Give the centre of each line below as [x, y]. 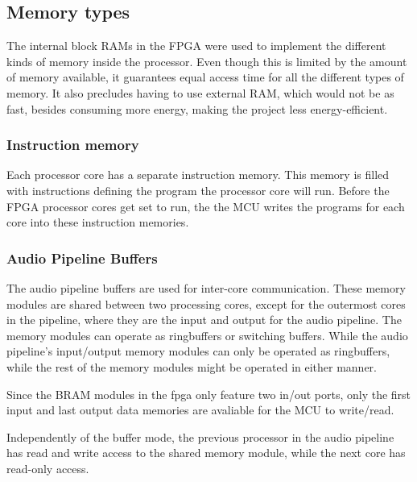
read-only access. [48, 468]
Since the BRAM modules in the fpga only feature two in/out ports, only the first [209, 394]
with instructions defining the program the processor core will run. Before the [198, 190]
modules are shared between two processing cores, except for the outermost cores [206, 303]
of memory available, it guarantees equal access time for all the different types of [205, 77]
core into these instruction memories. [98, 222]
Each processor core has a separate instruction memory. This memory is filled [198, 175]
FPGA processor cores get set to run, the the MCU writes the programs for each [206, 206]
